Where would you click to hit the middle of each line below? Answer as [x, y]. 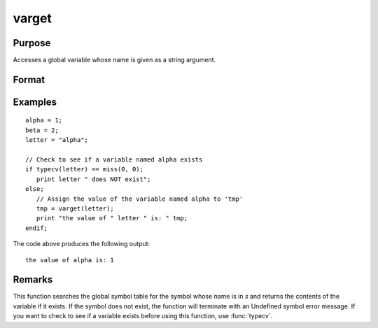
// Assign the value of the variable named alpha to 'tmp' [140, 199]
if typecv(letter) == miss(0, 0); [84, 169]
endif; [37, 228]
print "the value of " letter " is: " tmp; [112, 218]
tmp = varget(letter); [75, 209]
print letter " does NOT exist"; [93, 179]
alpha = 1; [44, 120]
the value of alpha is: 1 [70, 260]
